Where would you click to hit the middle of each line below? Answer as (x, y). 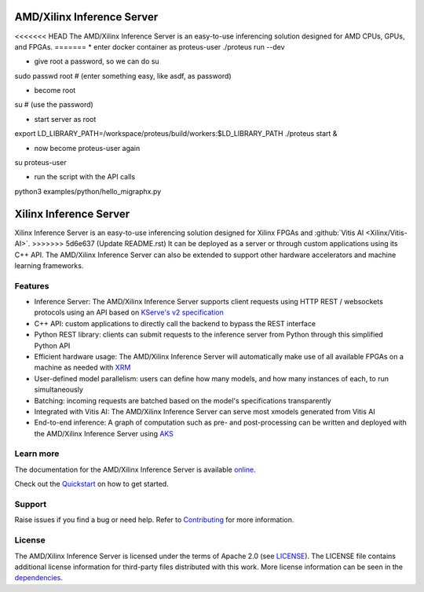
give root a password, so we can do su (97, 61)
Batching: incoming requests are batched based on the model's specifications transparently (183, 400)
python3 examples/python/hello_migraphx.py (88, 191)
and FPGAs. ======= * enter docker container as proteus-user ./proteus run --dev (150, 46)
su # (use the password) (54, 105)
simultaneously (59, 390)
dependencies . (38, 578)
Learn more (37, 454)
